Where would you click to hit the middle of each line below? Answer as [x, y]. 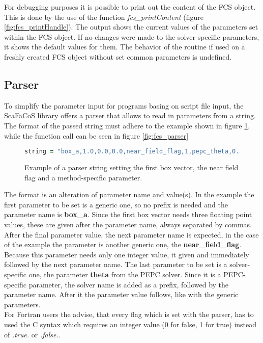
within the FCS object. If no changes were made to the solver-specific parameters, [132, 36]
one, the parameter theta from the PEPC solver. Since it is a [125, 274]
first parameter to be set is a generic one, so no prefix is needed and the [116, 204]
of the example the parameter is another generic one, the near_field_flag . [123, 244]
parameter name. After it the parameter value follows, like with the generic [121, 294]
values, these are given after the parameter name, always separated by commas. [128, 224]
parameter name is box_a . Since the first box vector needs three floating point [128, 214]
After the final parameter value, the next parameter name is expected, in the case [131, 234]
